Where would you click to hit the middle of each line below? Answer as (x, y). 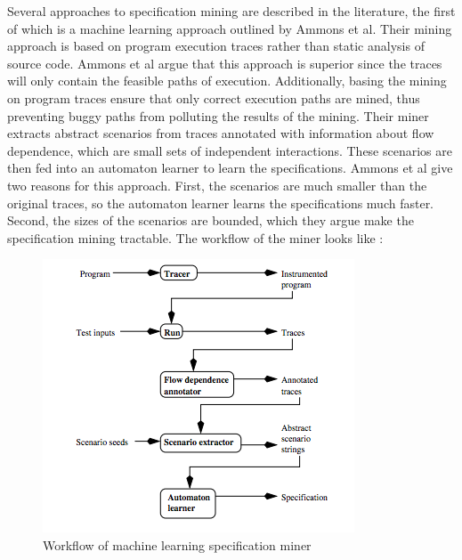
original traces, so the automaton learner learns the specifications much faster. (221, 203)
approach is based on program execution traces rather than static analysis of (216, 46)
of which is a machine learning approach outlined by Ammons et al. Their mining (230, 28)
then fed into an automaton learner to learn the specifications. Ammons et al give (230, 168)
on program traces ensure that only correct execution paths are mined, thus (214, 97)
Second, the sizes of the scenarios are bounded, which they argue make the (211, 220)
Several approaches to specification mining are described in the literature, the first (231, 11)
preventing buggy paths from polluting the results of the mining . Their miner (218, 115)
